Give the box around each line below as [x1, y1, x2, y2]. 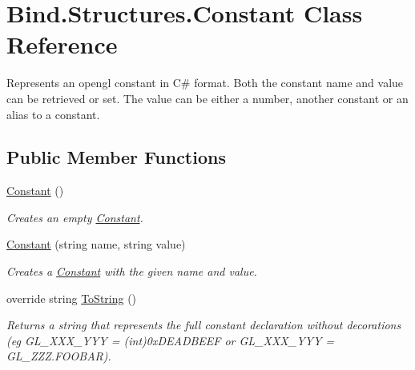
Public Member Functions [6, 145, 226, 169]
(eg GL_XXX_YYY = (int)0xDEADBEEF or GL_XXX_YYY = [6, 332, 335, 348]
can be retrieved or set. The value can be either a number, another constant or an [6, 90, 409, 106]
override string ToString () [6, 289, 137, 306]
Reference [6, 28, 118, 61]
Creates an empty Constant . [6, 209, 143, 225]
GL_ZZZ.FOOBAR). [6, 348, 111, 364]
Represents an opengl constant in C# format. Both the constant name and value [6, 74, 404, 91]
